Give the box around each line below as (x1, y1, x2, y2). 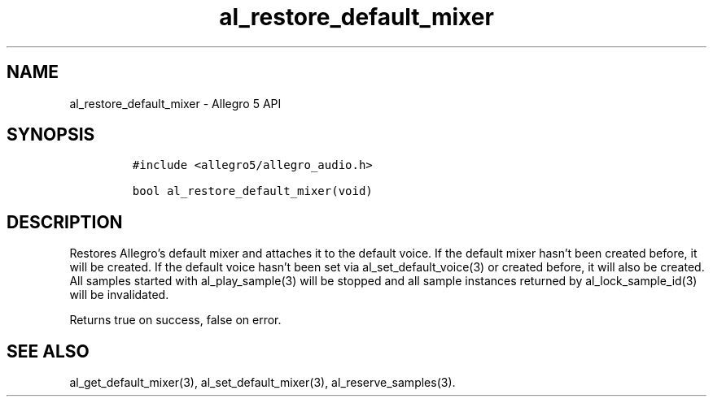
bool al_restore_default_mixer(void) (132, 184, 373, 198)
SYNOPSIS (7, 124, 95, 145)
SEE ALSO (7, 340, 90, 362)
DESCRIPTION (7, 211, 123, 232)
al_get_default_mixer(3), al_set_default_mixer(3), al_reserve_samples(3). (69, 375, 456, 390)
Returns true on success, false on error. (69, 313, 282, 327)
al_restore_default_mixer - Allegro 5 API (69, 96, 282, 110)
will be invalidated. (69, 288, 169, 302)
